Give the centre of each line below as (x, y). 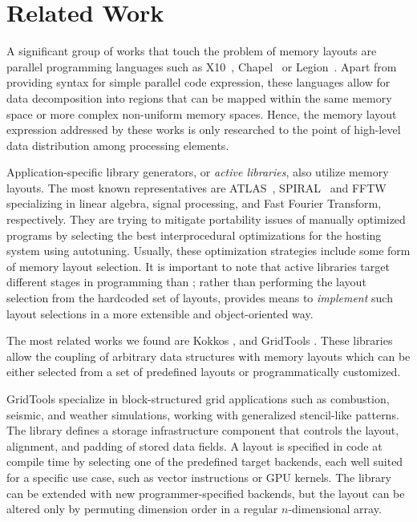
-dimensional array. (335, 509)
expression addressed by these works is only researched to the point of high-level (204, 129)
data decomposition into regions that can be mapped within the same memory (199, 97)
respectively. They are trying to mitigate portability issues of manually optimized (206, 219)
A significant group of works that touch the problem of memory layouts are (192, 51)
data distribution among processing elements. (118, 145)
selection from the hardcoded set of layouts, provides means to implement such (200, 298)
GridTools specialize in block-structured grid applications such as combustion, (198, 399)
